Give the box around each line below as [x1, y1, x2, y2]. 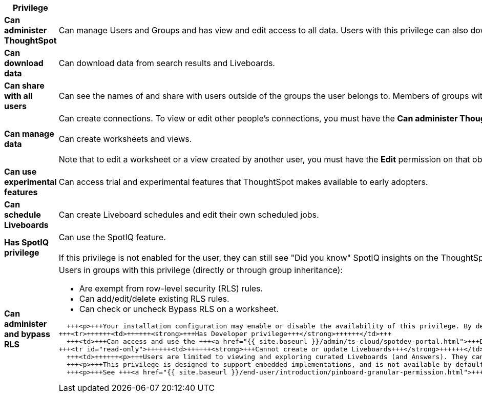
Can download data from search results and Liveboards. [58, 58, 275, 68]
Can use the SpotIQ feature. [58, 232, 166, 242]
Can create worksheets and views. [58, 134, 192, 144]
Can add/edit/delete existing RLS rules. [79, 294, 229, 304]
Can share [4, 80, 45, 91]
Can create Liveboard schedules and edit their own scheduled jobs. [58, 210, 319, 220]
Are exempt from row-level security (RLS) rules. [79, 283, 263, 294]
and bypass [4, 329, 51, 339]
